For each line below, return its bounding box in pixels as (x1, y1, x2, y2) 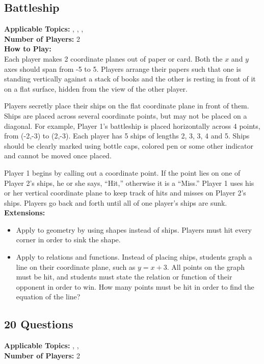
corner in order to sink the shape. (16, 234, 121, 245)
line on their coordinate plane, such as (16, 261, 136, 272)
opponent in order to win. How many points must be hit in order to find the (16, 281, 254, 292)
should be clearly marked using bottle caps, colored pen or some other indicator (4, 140, 253, 151)
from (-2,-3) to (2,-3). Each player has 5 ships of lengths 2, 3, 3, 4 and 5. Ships (4, 130, 250, 141)
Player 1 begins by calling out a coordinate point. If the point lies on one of (4, 167, 241, 178)
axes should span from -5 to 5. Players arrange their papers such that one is (4, 63, 241, 74)
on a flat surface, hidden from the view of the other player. (4, 83, 188, 94)
